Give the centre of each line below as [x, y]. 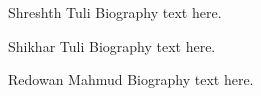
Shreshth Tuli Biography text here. [115, 12]
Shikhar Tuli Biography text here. [112, 45]
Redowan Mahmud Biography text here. [131, 79]
